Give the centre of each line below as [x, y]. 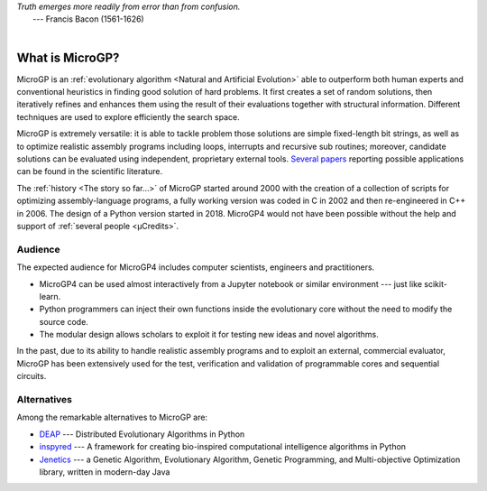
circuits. [32, 376]
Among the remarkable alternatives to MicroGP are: [112, 417]
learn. [50, 296]
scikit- [436, 283]
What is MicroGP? [68, 57]
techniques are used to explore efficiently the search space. [128, 116]
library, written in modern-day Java [105, 472]
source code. [64, 321]
